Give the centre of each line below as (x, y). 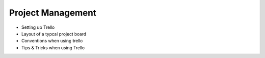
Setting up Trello (38, 27)
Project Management (53, 13)
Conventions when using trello (52, 41)
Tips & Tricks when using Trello (53, 48)
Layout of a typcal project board (54, 34)
